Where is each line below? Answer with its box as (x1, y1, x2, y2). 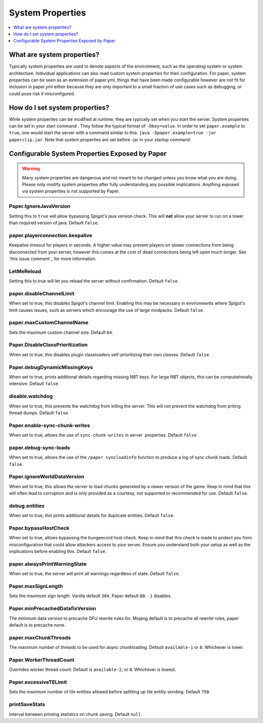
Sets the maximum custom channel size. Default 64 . (9, 329, 113, 335)
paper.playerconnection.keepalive (9, 232, 93, 239)
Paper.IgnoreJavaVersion (9, 203, 71, 209)
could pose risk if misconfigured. (9, 91, 75, 96)
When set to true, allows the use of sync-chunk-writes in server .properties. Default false (9, 432, 197, 438)
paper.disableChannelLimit (9, 290, 75, 297)
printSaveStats (9, 701, 46, 708)
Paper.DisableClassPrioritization (9, 342, 88, 348)
